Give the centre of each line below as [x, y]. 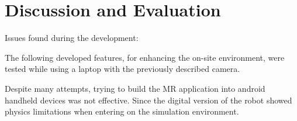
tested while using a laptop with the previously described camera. [122, 69]
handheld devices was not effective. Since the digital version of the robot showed [148, 100]
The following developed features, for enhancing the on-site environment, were [145, 57]
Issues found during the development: [72, 38]
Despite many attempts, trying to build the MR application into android [135, 88]
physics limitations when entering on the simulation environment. [122, 111]
